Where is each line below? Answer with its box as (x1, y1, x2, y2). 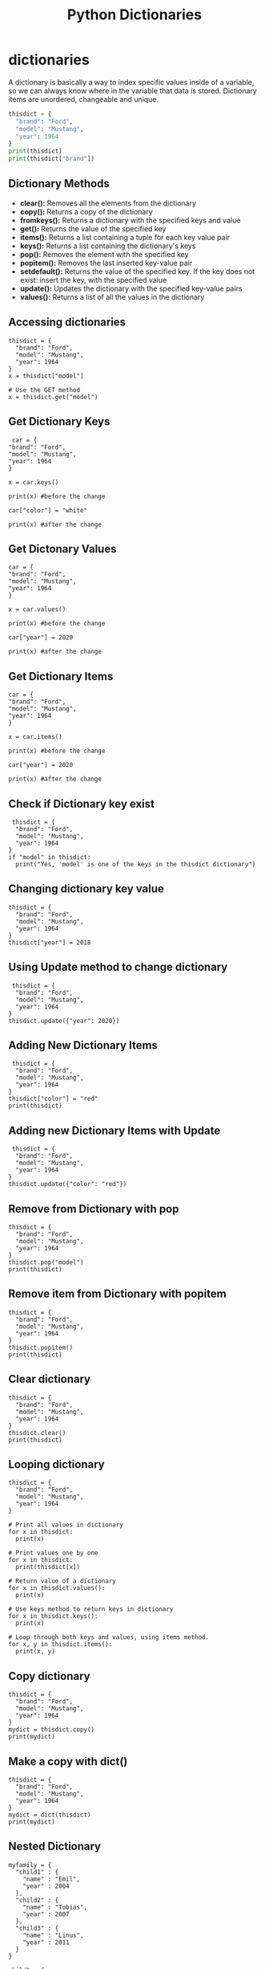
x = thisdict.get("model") (8, 393, 98, 401)
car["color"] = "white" (8, 506, 88, 515)
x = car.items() (8, 733, 62, 741)
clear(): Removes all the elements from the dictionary (19, 198, 197, 208)
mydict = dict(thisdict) (8, 1811, 91, 1820)
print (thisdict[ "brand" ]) (8, 155, 94, 163)
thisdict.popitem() (8, 1343, 74, 1351)
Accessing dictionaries (8, 316, 126, 329)
